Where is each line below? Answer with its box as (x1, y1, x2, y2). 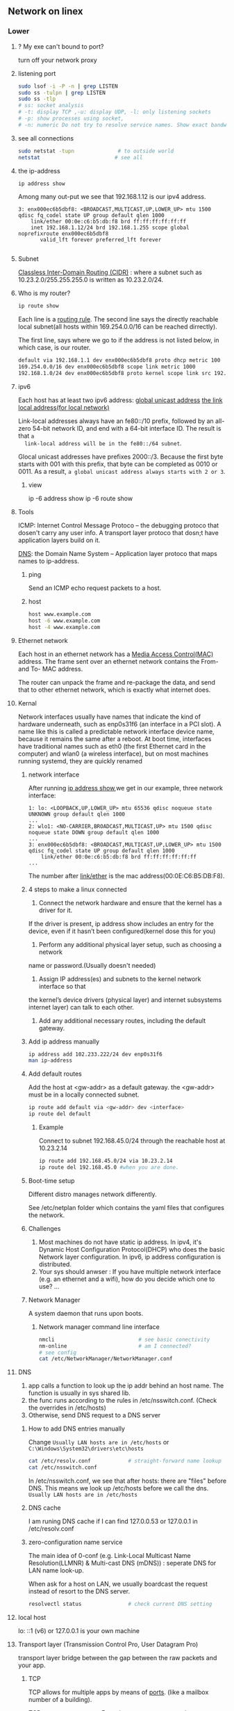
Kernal (17, 699, 37, 707)
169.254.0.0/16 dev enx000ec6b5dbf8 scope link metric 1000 (17, 363, 196, 371)
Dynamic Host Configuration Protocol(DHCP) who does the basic (38, 1245, 225, 1253)
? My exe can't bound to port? (17, 42, 104, 51)
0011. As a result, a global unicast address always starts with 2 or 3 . (17, 467, 226, 475)
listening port (17, 69, 56, 77)
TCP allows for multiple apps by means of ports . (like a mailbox (28, 1687, 209, 1696)
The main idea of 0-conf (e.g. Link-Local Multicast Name (28, 1552, 191, 1560)
